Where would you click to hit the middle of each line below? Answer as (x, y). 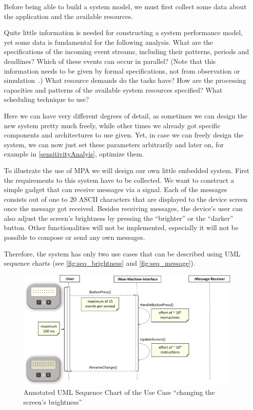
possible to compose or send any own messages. (75, 237)
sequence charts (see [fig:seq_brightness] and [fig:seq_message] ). (100, 263)
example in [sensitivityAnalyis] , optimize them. (74, 154)
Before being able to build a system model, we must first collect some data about (125, 6)
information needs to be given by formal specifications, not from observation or (122, 70)
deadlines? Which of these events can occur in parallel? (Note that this (110, 61)
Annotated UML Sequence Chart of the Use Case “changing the (119, 392)
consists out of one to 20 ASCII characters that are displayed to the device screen (126, 199)
